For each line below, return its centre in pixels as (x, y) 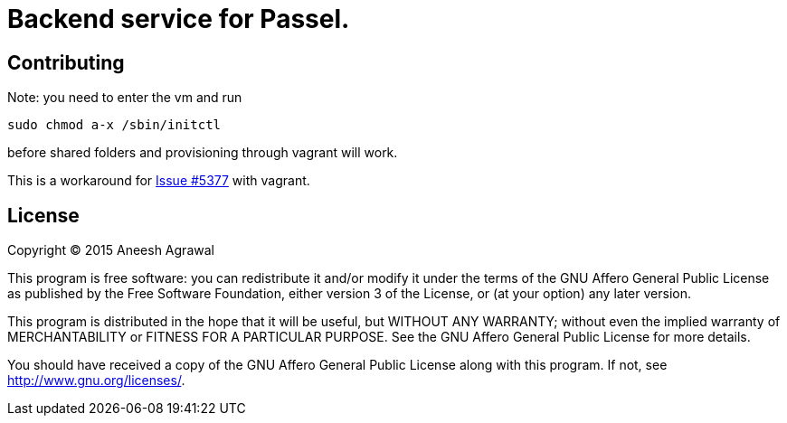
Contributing (66, 62)
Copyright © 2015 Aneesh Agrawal (111, 250)
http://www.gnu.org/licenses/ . (96, 381)
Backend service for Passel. (179, 19)
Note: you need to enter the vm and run (125, 98)
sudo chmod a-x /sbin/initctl (114, 125)
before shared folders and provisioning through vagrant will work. (203, 153)
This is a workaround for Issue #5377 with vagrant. (159, 181)
